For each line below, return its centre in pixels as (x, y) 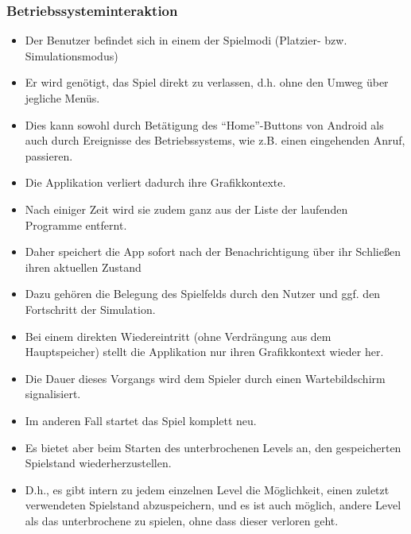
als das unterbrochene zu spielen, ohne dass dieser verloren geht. (182, 520)
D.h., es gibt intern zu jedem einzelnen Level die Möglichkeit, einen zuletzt (207, 489)
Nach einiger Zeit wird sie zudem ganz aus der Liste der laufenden (186, 209)
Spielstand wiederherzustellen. (98, 463)
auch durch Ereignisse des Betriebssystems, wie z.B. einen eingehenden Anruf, (215, 140)
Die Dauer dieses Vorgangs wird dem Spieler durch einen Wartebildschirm (205, 378)
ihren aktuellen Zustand (83, 267)
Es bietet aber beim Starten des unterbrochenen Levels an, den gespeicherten (213, 447)
